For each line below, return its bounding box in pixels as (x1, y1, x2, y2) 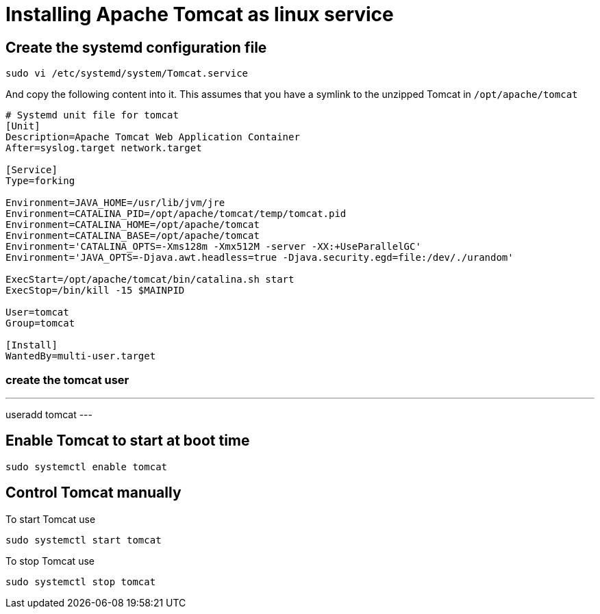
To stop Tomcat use (5, 554, 95, 567)
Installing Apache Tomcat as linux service (5, 3, 394, 26)
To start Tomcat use (5, 513, 96, 525)
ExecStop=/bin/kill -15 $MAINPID (5, 285, 185, 296)
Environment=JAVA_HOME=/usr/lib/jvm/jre (5, 197, 225, 209)
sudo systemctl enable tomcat (5, 461, 168, 472)
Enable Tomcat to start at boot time (5, 432, 250, 450)
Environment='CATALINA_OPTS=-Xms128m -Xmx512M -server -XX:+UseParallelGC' (5, 241, 421, 253)
